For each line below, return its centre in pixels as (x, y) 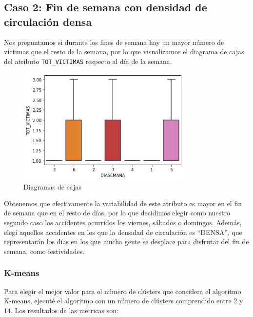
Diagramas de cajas (52, 187)
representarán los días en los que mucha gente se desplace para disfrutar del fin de (126, 242)
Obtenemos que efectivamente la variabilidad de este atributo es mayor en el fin (123, 203)
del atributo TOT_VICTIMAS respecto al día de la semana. (88, 61)
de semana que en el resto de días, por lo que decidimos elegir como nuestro (117, 213)
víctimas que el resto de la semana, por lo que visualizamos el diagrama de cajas (124, 52)
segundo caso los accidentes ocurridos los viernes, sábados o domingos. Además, (123, 222)
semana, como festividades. (44, 251)
